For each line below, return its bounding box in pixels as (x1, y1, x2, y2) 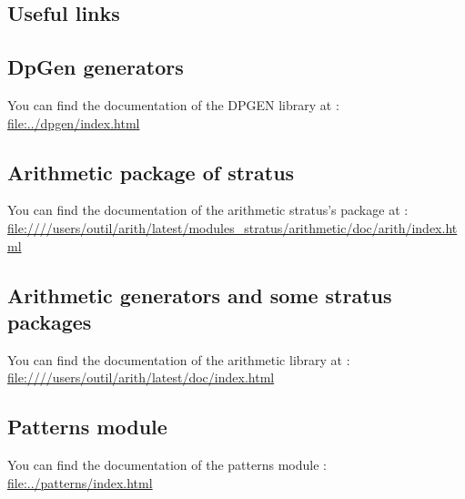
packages (7, 307, 92, 335)
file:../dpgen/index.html (7, 113, 140, 132)
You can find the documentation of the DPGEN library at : (7, 95, 339, 114)
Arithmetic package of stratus (7, 158, 295, 186)
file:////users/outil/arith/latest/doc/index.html (7, 368, 275, 387)
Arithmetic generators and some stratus (7, 280, 392, 309)
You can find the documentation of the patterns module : (7, 455, 327, 474)
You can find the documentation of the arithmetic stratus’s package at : (7, 200, 409, 219)
